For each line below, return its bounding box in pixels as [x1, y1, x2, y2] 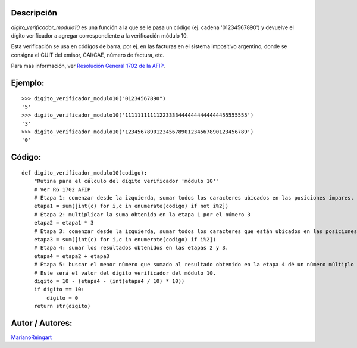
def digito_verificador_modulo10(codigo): [21, 169, 148, 176]
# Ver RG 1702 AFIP [33, 186, 91, 193]
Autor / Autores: [11, 318, 73, 328]
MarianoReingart [11, 334, 52, 341]
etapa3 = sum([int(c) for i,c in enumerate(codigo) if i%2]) [33, 236, 217, 243]
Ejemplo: [11, 77, 45, 88]
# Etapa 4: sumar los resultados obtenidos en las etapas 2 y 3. [33, 244, 229, 251]
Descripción [11, 8, 58, 18]
